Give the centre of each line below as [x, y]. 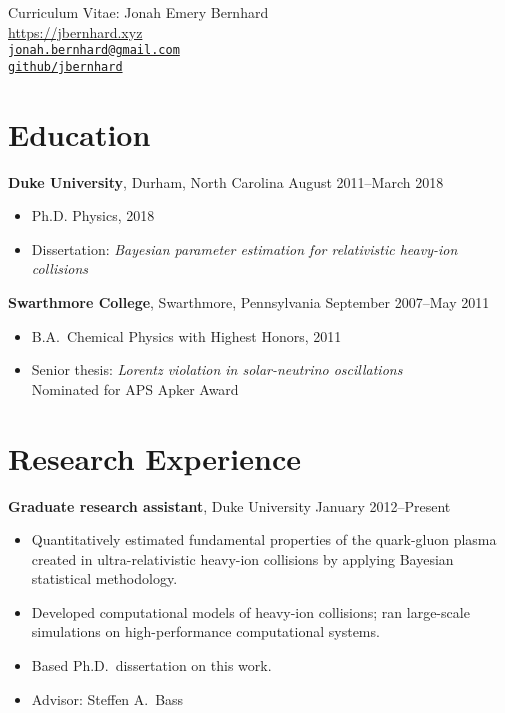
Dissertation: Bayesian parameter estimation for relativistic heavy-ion [244, 248]
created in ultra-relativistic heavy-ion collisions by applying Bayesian [242, 558]
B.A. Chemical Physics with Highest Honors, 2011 [186, 335]
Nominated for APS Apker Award [135, 388]
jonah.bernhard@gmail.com [94, 50]
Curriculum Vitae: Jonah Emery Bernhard [138, 12]
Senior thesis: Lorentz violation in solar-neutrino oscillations [217, 369]
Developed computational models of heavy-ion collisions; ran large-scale [250, 611]
